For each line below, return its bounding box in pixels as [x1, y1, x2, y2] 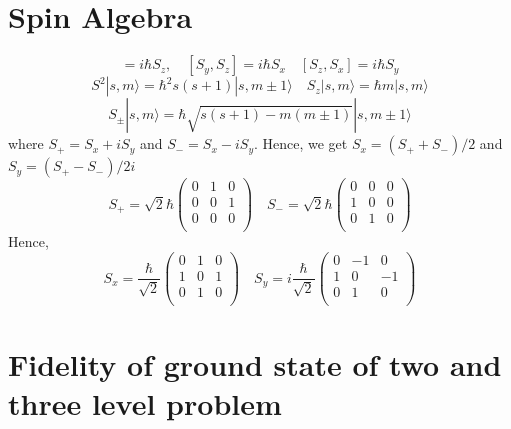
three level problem [8, 383, 282, 424]
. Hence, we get [253, 133, 348, 154]
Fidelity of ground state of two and [8, 344, 502, 385]
